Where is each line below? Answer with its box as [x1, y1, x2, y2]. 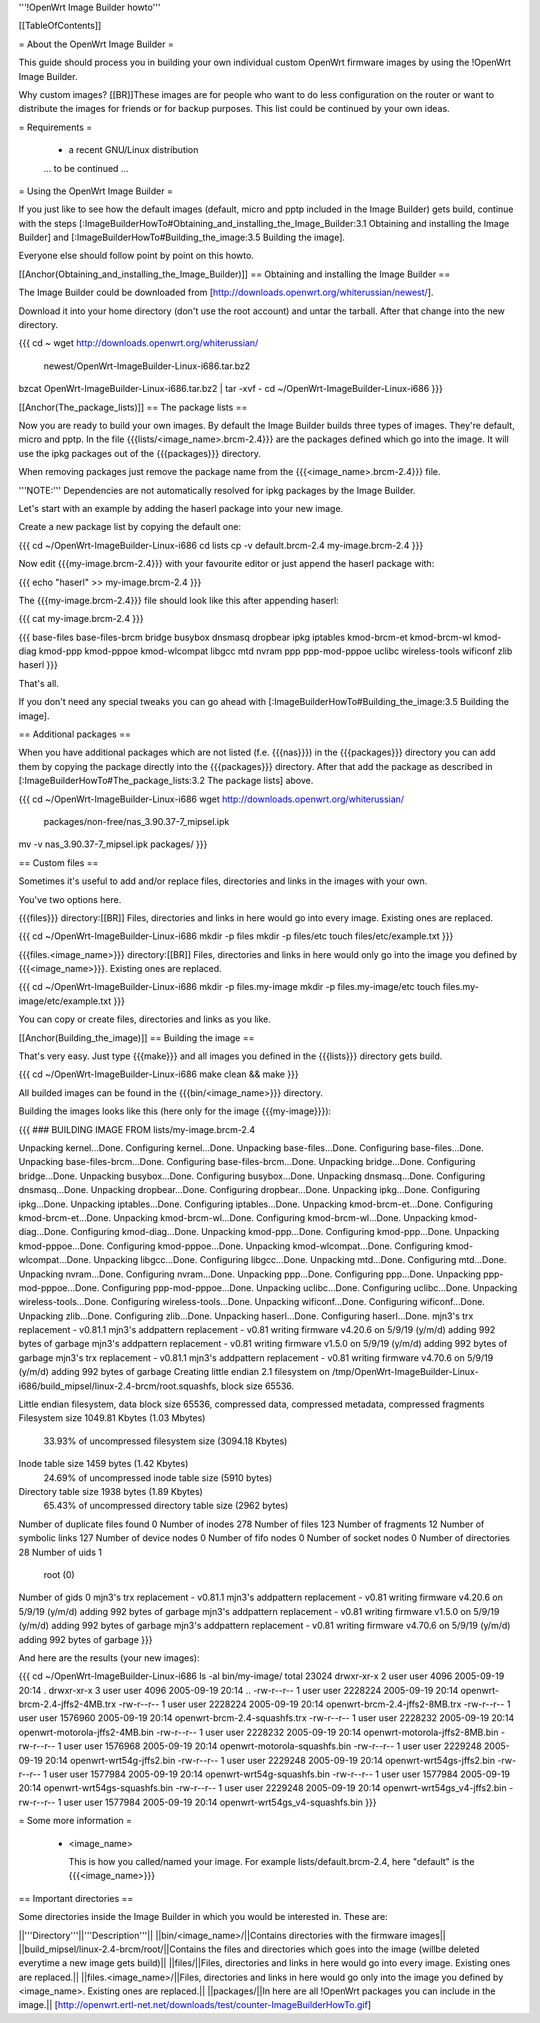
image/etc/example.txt [18, 995, 112, 1007]
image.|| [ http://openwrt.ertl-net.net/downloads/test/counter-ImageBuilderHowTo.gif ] [18, 1999, 372, 2011]
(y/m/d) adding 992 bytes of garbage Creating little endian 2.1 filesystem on [18, 1366, 330, 1378]
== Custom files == [18, 856, 99, 869]
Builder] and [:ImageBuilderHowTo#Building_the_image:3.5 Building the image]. [18, 231, 345, 244]
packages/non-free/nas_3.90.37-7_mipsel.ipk [43, 815, 230, 827]
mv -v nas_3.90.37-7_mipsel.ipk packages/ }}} [18, 838, 208, 850]
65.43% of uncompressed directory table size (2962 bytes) [43, 1500, 289, 1512]
